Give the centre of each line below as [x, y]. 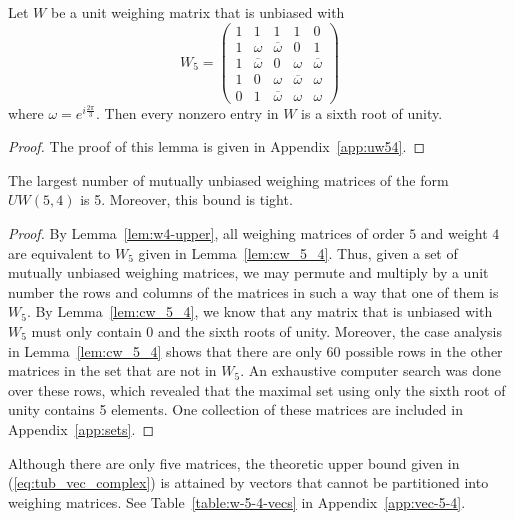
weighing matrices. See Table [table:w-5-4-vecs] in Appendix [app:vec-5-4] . [237, 501]
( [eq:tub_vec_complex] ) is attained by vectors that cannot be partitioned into [248, 482]
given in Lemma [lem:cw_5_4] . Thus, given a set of [298, 252]
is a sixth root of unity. [372, 112]
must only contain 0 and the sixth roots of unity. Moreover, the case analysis [266, 331]
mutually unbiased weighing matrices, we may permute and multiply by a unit [248, 272]
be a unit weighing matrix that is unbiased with [197, 12]
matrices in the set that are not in [112, 370]
